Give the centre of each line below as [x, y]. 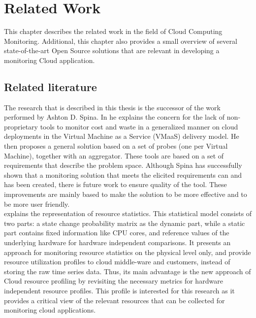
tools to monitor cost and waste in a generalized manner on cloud [139, 126]
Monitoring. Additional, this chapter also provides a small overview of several [121, 41]
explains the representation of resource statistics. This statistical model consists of [128, 213]
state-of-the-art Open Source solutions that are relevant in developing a [112, 50]
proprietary [21, 126]
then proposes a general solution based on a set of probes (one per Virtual [116, 146]
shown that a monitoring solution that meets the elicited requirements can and [123, 175]
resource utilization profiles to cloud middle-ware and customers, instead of [117, 262]
